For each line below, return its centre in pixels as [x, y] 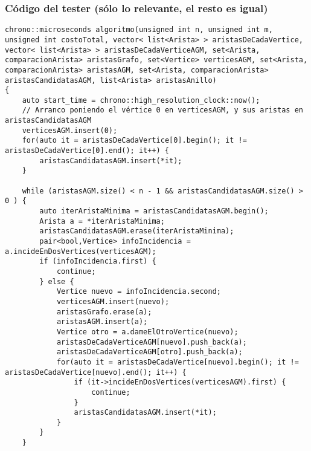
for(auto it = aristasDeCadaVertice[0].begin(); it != [134, 141]
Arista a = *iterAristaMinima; [102, 221]
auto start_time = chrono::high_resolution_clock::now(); [141, 100]
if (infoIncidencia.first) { [98, 261]
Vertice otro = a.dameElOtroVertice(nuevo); [147, 332]
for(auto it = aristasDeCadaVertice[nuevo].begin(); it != [178, 362]
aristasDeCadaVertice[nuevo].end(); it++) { [96, 372]
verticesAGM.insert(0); [70, 130]
